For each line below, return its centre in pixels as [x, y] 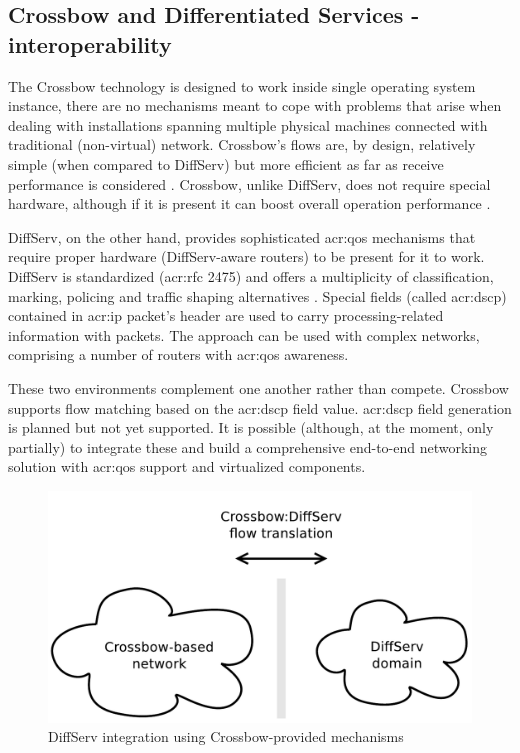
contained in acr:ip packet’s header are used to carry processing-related [226, 315]
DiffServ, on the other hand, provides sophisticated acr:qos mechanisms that [242, 236]
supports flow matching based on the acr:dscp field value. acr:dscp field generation [260, 407]
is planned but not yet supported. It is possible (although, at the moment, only [251, 427]
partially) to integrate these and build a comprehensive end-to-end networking [248, 446]
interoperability [90, 43]
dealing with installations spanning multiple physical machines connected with [248, 124]
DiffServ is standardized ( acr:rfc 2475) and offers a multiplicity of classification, [251, 275]
